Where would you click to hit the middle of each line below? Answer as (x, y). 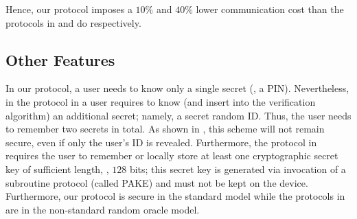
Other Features (60, 59)
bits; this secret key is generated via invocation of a (238, 169)
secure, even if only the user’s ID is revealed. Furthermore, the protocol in (161, 142)
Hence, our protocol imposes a (69, 9)
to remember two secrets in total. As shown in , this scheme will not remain (165, 129)
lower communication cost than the (270, 9)
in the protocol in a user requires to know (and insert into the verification (161, 101)
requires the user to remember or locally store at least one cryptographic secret (172, 155)
